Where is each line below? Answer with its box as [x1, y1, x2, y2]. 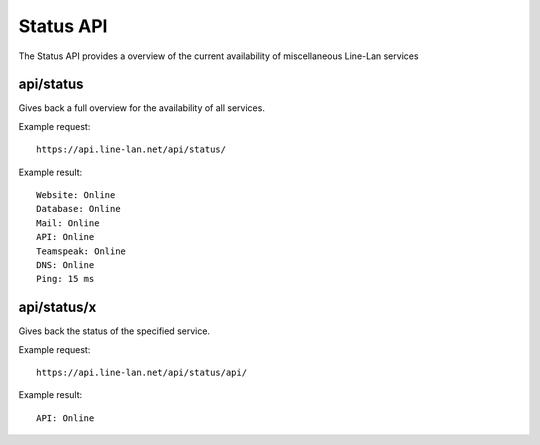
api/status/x [18, 299, 97, 316]
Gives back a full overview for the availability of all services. [18, 102, 265, 114]
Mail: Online [36, 217, 100, 229]
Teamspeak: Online [36, 245, 127, 257]
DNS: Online [36, 259, 95, 270]
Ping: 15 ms [36, 273, 95, 285]
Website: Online [36, 190, 116, 201]
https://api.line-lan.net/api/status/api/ [36, 367, 248, 379]
